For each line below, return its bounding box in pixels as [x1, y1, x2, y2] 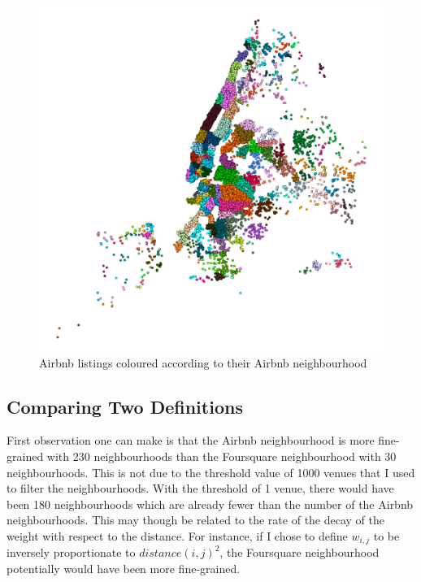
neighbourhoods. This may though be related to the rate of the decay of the [7, 511, 385, 528]
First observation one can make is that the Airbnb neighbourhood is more [7, 432, 375, 449]
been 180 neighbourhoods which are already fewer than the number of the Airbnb [7, 495, 414, 512]
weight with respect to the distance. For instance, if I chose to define [7, 527, 348, 544]
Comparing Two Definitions [7, 393, 243, 419]
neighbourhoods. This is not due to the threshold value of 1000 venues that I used [7, 463, 415, 480]
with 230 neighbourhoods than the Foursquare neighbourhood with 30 [46, 447, 397, 464]
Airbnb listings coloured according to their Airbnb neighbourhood [39, 354, 367, 371]
